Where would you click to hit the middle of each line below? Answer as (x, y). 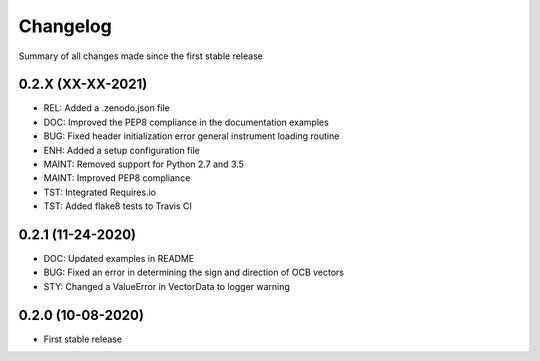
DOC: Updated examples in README (119, 259)
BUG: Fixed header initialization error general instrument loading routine (191, 136)
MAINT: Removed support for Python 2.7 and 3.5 (144, 164)
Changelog (65, 26)
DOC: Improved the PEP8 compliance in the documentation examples (186, 122)
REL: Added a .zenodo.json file (106, 108)
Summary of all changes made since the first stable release (141, 56)
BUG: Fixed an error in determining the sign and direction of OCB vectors (194, 272)
